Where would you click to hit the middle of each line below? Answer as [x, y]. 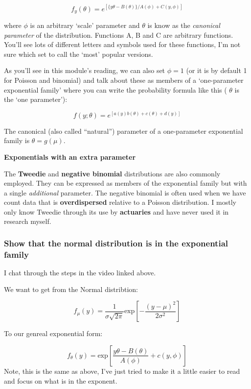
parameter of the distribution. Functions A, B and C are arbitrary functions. [119, 35]
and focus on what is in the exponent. [61, 380]
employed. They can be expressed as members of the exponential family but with [125, 183]
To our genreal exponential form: [53, 333]
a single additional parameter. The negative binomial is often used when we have [125, 192]
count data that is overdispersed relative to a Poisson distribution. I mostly [120, 202]
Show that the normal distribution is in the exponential [116, 243]
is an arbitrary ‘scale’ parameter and [85, 25]
